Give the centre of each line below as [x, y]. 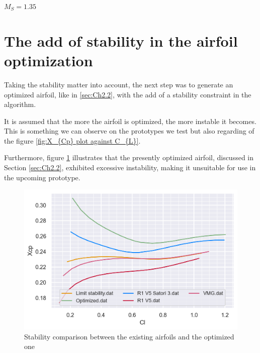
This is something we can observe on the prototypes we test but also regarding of [129, 131]
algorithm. [20, 104]
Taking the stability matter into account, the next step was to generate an [119, 84]
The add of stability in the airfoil [121, 40]
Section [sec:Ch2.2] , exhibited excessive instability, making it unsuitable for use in [130, 167]
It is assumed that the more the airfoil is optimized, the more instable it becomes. [130, 121]
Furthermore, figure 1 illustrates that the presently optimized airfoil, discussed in [129, 157]
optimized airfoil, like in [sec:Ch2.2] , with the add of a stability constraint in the [128, 94]
